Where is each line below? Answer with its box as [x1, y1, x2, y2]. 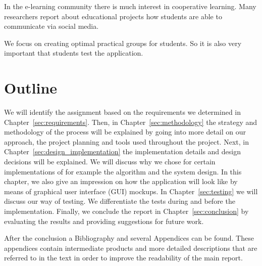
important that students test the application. [4, 48, 143, 58]
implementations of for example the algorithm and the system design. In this [4, 166, 242, 176]
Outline [4, 77, 58, 98]
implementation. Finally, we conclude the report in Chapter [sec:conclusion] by [4, 206, 249, 216]
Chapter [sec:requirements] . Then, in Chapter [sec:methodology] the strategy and [4, 116, 257, 127]
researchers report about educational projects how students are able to [4, 11, 222, 21]
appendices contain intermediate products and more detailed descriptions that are [4, 242, 257, 253]
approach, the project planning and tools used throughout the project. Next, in [4, 136, 249, 147]
